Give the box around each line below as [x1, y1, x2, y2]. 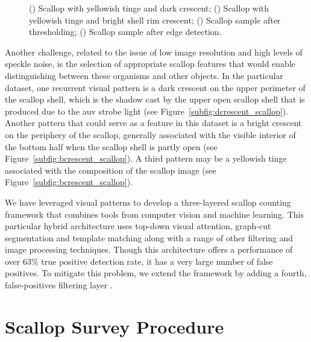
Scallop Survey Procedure [5, 314, 224, 338]
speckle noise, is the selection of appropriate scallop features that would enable [5, 57, 296, 70]
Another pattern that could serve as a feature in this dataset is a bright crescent [5, 116, 302, 129]
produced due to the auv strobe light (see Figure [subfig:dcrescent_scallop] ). [5, 104, 289, 117]
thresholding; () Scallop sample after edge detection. [29, 25, 222, 38]
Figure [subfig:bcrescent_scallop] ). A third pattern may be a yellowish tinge [5, 152, 287, 165]
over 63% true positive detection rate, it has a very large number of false [5, 255, 273, 267]
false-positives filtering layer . [5, 279, 113, 291]
